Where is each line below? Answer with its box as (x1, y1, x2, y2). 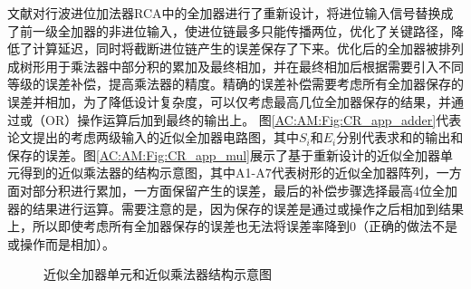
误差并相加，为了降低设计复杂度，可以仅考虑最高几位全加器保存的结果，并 (7, 92, 451, 111)
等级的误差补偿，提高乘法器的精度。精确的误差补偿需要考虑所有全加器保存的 (7, 74, 464, 93)
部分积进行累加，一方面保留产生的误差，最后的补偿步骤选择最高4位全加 (32, 180, 457, 199)
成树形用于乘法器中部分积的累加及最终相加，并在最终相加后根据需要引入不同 (7, 56, 464, 75)
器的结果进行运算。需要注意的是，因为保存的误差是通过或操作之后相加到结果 (7, 198, 464, 217)
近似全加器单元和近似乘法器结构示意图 (43, 265, 272, 284)
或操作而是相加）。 (7, 234, 115, 253)
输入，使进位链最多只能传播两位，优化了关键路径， (146, 21, 451, 40)
